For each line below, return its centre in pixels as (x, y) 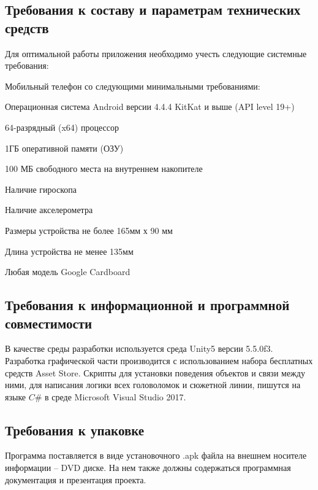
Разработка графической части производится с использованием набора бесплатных (159, 360)
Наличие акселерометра (49, 210)
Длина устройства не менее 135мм (69, 251)
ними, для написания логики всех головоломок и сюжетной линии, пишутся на (153, 385)
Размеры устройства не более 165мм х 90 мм (89, 230)
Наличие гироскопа (41, 189)
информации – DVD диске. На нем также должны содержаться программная (148, 468)
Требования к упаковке (75, 430)
